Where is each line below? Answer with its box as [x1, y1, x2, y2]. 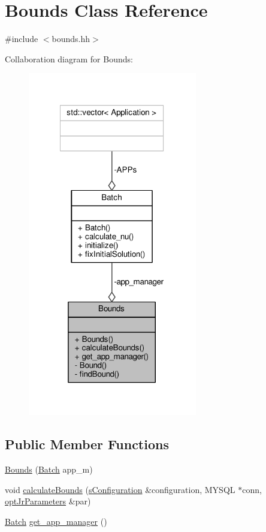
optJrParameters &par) [5, 495, 91, 507]
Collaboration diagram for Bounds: [5, 52, 133, 65]
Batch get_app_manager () [5, 515, 107, 527]
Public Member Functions [5, 435, 169, 453]
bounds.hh [52, 32, 90, 45]
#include [5, 32, 38, 45]
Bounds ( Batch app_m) [5, 463, 93, 476]
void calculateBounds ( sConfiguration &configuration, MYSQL [5, 483, 235, 495]
